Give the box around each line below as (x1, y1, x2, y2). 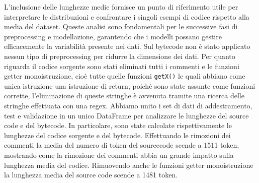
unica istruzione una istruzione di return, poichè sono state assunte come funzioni (4, 80, 255, 91)
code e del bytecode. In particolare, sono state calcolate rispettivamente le (4, 120, 232, 131)
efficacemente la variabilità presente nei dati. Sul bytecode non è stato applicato (4, 41, 250, 51)
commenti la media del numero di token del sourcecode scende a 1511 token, (4, 140, 239, 150)
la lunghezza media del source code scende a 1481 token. (4, 169, 178, 180)
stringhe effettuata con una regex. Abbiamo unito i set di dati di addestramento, (4, 100, 252, 110)
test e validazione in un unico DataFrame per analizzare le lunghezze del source (4, 110, 249, 120)
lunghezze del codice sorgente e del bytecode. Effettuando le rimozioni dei (4, 130, 231, 140)
